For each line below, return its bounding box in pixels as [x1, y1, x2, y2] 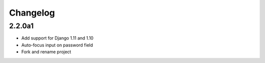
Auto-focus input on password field [21, 42, 93, 48]
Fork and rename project [21, 49, 71, 55]
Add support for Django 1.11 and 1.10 [21, 35, 94, 41]
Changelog [9, 7, 55, 18]
